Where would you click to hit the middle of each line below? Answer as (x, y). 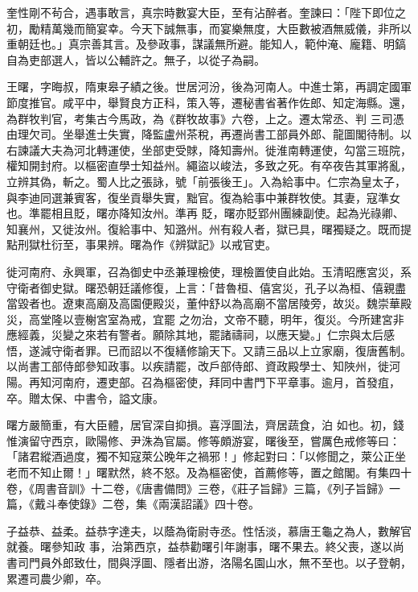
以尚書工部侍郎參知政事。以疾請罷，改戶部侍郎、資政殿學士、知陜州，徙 (198, 366)
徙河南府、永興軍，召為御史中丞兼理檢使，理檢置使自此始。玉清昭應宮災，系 (209, 271)
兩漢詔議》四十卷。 (209, 504)
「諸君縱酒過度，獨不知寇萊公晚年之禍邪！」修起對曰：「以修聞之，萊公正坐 (206, 456)
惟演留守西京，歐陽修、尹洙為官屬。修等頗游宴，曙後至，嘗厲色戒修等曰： (203, 440)
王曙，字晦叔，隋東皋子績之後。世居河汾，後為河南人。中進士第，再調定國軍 (209, 87)
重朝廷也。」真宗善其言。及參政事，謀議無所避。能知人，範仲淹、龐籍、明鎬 (206, 44)
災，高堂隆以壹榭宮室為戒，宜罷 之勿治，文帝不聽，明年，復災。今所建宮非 (205, 319)
